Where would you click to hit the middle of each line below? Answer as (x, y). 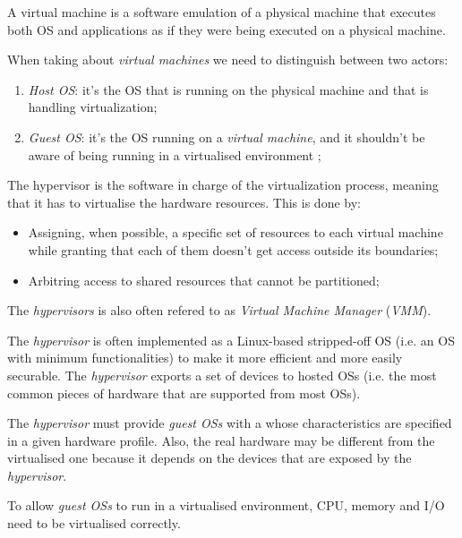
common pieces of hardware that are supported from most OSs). (184, 393)
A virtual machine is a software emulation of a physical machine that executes (222, 12)
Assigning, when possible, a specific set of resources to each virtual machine (235, 232)
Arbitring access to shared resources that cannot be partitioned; (204, 280)
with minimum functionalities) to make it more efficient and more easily (205, 358)
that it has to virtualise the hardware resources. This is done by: (184, 202)
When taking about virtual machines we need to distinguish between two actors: (228, 60)
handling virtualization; (93, 107)
